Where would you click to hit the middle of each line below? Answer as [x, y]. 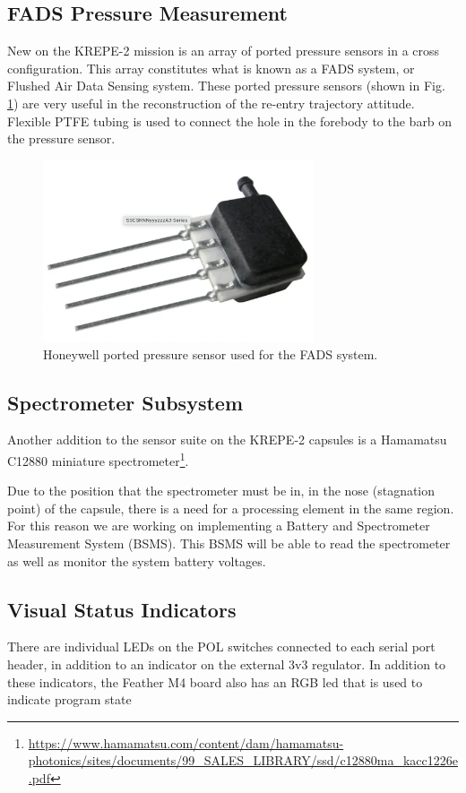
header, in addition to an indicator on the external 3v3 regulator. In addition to [227, 664]
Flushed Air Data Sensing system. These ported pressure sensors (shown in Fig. [226, 86]
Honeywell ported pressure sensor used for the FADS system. [211, 353]
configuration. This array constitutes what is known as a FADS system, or [211, 68]
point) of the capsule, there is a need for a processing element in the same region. [231, 508]
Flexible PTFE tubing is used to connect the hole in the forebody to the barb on [230, 121]
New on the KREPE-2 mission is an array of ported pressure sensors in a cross [224, 51]
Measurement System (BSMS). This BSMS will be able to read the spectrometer [229, 543]
